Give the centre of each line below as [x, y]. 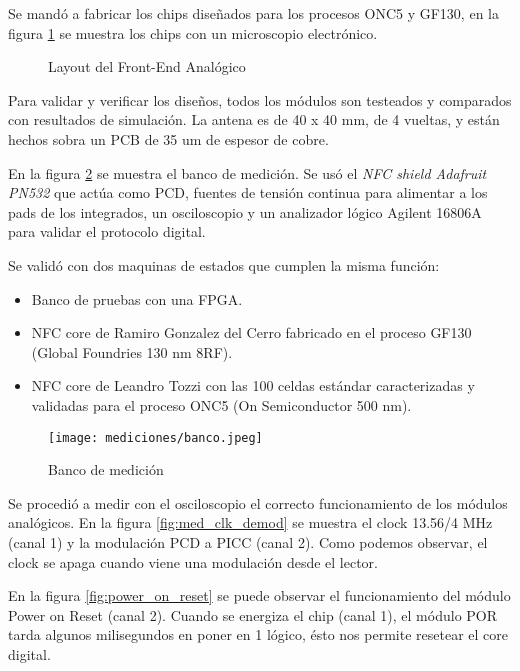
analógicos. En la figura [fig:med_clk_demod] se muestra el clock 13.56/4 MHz [250, 522]
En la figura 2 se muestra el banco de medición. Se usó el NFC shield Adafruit [247, 172]
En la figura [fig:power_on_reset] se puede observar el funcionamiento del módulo [259, 595]
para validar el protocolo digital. [107, 231]
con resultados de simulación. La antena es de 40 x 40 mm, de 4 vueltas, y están [254, 119]
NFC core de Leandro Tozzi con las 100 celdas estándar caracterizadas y [253, 385]
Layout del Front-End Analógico [147, 66]
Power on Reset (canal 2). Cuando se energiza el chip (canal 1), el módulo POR [253, 614]
